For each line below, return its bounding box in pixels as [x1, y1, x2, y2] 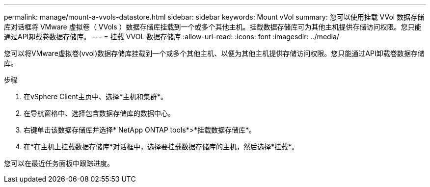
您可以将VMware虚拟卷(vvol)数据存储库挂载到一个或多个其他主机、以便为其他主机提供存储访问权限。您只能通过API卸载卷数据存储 [4, 49, 425, 57]
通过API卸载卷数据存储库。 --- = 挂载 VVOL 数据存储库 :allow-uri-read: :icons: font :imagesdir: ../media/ [4, 32, 339, 41]
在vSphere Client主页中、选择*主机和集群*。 [24, 92, 168, 101]
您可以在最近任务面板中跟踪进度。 [4, 159, 114, 167]
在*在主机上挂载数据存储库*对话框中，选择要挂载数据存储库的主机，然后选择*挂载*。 [24, 142, 299, 151]
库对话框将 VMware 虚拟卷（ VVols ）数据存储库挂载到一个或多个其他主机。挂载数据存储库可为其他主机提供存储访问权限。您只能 [4, 23, 422, 31]
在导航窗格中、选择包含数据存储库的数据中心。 [24, 109, 175, 117]
